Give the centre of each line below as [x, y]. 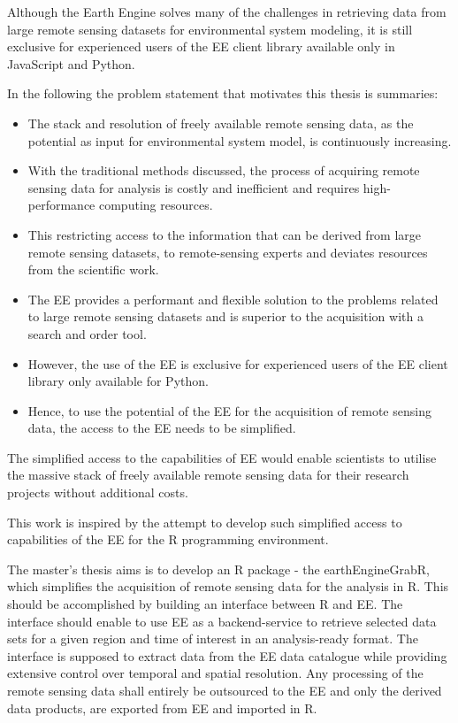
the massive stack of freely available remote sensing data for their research [208, 475]
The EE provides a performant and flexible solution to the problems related [233, 299]
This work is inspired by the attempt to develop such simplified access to [205, 522]
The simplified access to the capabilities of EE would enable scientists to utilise [222, 457]
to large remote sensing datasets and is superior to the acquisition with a [225, 316]
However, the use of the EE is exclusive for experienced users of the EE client [238, 363]
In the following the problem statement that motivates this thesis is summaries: [223, 93]
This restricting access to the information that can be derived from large [225, 234]
